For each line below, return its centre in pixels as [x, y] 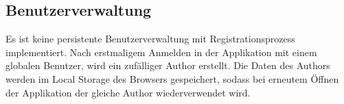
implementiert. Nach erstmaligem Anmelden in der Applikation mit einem [161, 52]
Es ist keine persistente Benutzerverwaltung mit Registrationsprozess [150, 39]
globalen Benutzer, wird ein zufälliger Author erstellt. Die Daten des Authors [168, 65]
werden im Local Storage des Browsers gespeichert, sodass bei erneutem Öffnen [172, 78]
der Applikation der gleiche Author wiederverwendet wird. [128, 92]
